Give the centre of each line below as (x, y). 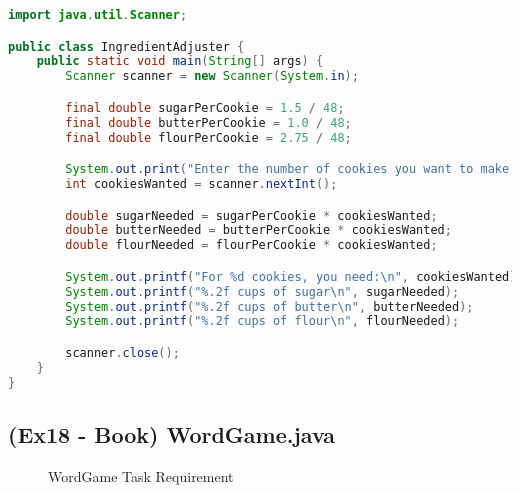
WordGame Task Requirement (141, 475)
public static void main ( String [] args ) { (180, 61)
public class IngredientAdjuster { (126, 46)
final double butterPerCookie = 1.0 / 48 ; (208, 122)
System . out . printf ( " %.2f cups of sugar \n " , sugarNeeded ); (262, 291)
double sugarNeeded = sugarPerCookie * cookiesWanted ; (251, 215)
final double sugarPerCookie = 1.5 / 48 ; (205, 107)
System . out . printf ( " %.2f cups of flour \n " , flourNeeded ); (262, 321)
